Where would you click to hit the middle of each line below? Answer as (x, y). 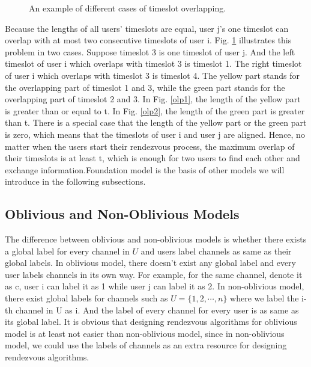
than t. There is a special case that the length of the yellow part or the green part (156, 122)
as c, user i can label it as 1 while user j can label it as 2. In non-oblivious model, (155, 286)
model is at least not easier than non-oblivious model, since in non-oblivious (145, 333)
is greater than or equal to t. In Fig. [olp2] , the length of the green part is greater (155, 110)
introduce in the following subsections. (75, 181)
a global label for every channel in (67, 251)
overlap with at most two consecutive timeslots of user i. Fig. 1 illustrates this (148, 40)
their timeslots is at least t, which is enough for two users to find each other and (152, 158)
